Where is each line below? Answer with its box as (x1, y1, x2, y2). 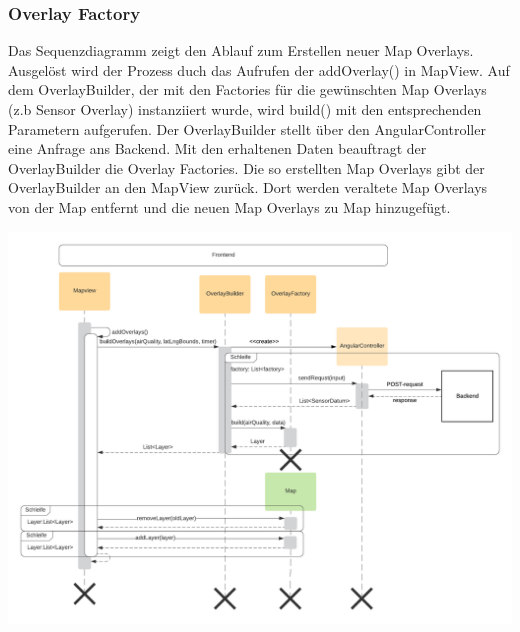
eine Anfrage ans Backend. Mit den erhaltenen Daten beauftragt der (8, 138, 427, 159)
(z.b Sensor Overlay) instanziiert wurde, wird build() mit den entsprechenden (8, 99, 482, 119)
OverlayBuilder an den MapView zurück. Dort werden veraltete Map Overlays (8, 177, 488, 198)
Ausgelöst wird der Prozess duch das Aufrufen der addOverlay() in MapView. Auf (8, 59, 510, 80)
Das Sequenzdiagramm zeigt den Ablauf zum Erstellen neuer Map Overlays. (8, 40, 474, 61)
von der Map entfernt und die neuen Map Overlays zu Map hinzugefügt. (8, 196, 451, 217)
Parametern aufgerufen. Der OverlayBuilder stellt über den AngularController (8, 118, 486, 139)
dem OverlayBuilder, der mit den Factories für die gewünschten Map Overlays (8, 79, 487, 100)
